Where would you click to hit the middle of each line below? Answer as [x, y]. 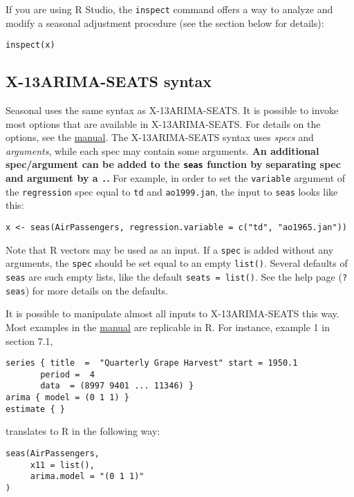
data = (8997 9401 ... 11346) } [117, 386]
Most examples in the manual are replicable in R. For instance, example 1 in [168, 327]
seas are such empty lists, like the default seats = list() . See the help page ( [174, 277]
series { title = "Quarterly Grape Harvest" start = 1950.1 [152, 363]
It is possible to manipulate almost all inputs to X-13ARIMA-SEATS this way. [173, 313]
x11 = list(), [62, 465]
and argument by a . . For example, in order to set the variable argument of [176, 178]
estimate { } [35, 409]
